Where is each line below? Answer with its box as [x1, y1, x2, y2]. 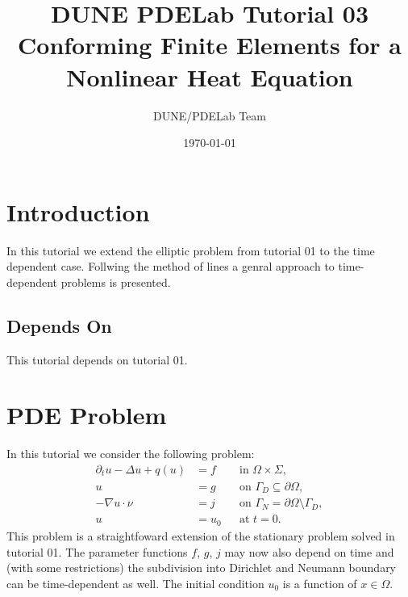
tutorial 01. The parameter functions [6, 543, 188, 560]
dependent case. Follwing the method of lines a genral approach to [6, 258, 335, 275]
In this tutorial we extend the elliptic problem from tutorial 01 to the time [6, 242, 375, 259]
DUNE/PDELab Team [152, 107, 266, 124]
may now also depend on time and [224, 543, 394, 560]
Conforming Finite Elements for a [18, 28, 402, 61]
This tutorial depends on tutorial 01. [6, 351, 188, 368]
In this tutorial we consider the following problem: [6, 445, 255, 462]
